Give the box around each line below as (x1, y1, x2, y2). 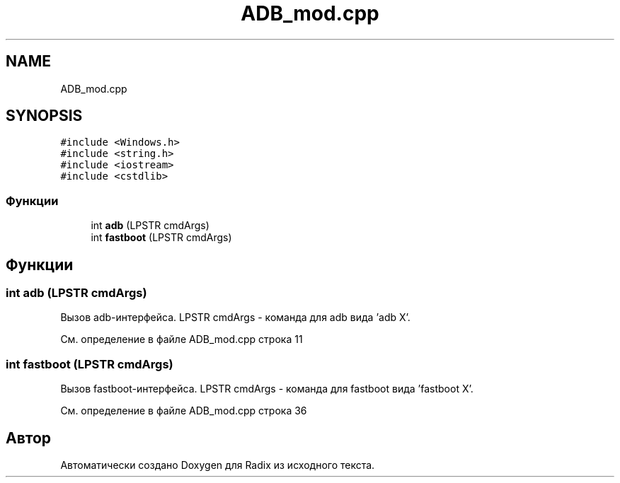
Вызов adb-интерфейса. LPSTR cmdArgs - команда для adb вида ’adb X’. (60, 311, 411, 324)
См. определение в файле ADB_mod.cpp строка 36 (60, 405, 307, 417)
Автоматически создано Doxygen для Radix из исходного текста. (60, 459, 375, 471)
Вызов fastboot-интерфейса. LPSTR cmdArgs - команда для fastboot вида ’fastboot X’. (60, 383, 473, 395)
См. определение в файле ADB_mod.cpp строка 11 (60, 333, 303, 346)
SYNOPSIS (6, 107, 83, 125)
